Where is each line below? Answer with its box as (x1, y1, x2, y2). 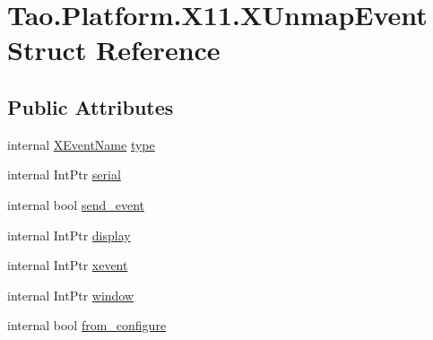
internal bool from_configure (7, 316, 167, 335)
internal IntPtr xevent (7, 256, 128, 275)
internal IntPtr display (7, 225, 131, 244)
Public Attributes (7, 92, 174, 120)
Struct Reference (7, 31, 221, 68)
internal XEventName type (7, 135, 155, 153)
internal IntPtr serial (7, 165, 121, 184)
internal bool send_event (7, 195, 144, 214)
